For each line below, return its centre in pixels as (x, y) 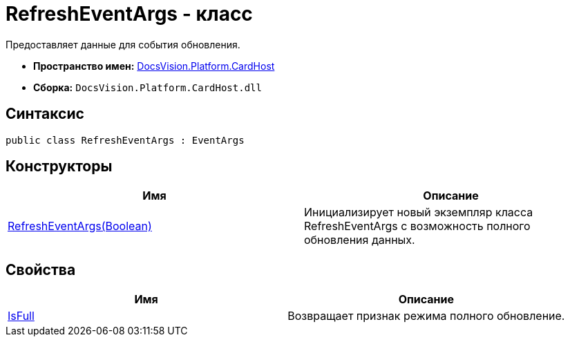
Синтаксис (45, 114)
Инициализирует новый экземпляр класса (419, 212)
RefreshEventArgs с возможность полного (417, 226)
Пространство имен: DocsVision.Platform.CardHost (154, 66)
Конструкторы (59, 167)
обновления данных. (360, 240)
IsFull (21, 316)
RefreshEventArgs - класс (129, 14)
